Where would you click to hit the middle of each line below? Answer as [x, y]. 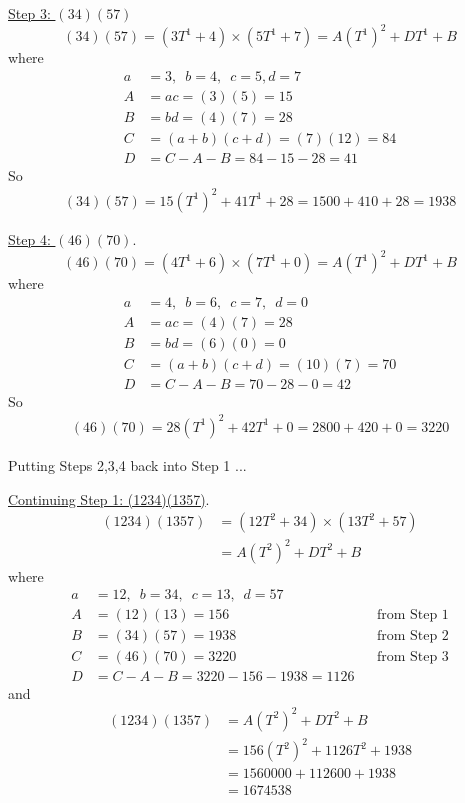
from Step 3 [412, 657]
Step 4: [29, 238]
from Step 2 [412, 636]
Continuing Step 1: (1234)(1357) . [109, 498]
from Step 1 [412, 615]
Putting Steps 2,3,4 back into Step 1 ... [127, 464]
